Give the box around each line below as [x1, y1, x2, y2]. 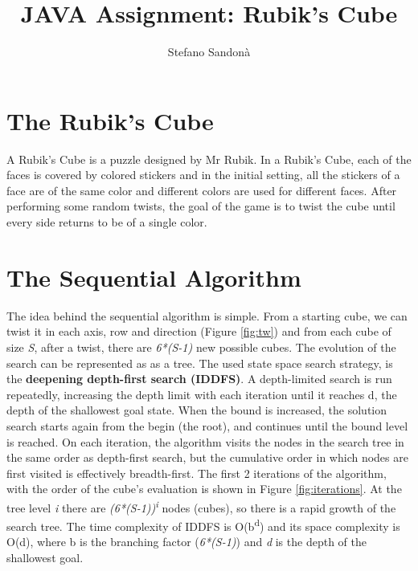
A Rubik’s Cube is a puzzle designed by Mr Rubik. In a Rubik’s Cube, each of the [6, 150, 412, 167]
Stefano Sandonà [167, 43, 251, 60]
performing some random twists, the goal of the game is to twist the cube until [6, 198, 395, 214]
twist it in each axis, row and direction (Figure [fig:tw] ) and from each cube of [6, 323, 391, 340]
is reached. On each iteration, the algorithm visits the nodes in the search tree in [6, 433, 404, 450]
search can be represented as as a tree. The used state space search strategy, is [6, 354, 393, 371]
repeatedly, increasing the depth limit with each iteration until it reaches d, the [6, 385, 397, 402]
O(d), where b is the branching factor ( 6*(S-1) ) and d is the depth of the [6, 533, 367, 550]
